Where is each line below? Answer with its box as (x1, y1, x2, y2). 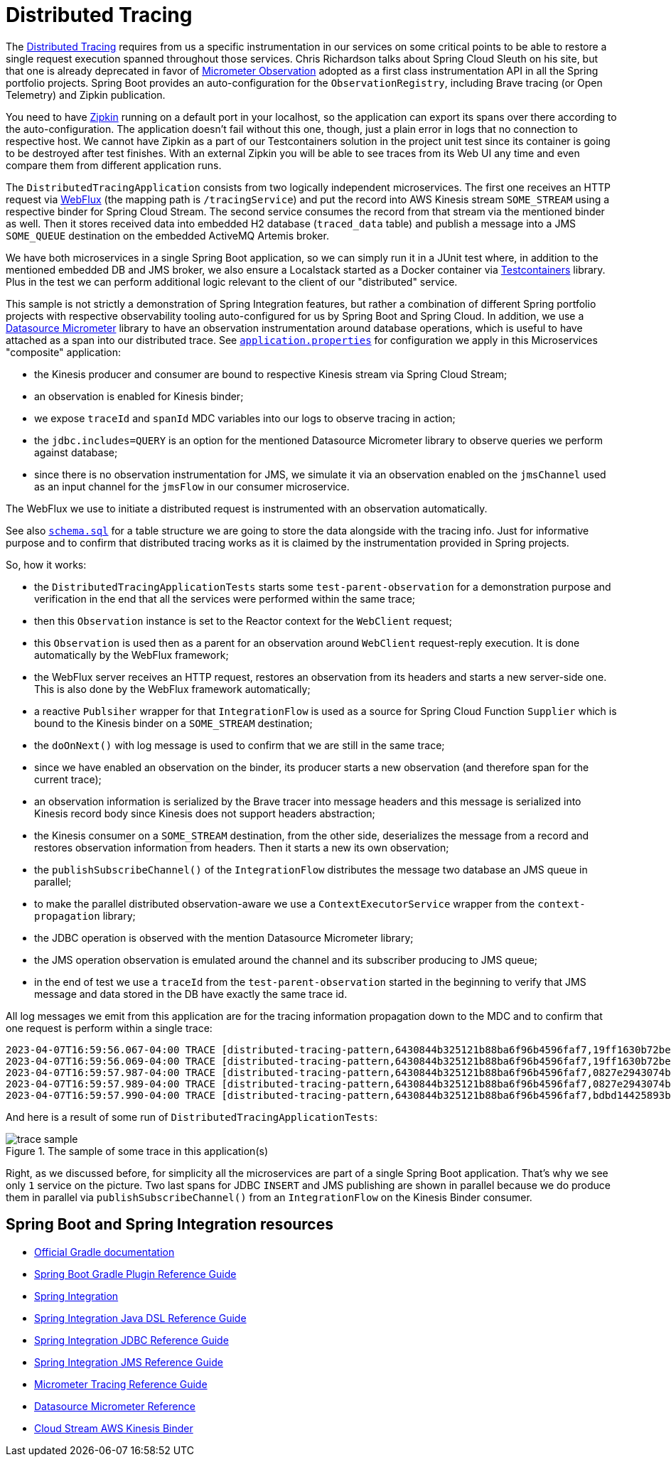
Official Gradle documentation (34, 1245, 175, 1258)
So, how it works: (6, 558, 87, 571)
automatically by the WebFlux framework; (34, 648, 229, 661)
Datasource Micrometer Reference (34, 1399, 195, 1412)
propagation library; (34, 909, 136, 922)
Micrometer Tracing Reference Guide (34, 1377, 208, 1390)
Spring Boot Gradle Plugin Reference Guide (34, 1267, 237, 1280)
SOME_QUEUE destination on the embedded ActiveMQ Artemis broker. (6, 229, 329, 242)
